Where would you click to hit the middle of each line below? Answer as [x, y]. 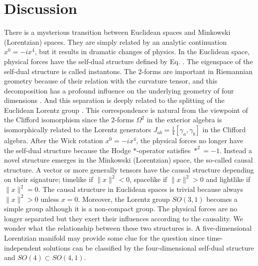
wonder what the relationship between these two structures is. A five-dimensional [128, 228]
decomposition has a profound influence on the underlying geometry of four [119, 90]
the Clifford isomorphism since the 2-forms [69, 120]
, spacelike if [148, 179]
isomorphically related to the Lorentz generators [78, 130]
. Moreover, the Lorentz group [124, 199]
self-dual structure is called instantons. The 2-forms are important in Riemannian [129, 71]
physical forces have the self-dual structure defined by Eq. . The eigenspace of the [129, 61]
